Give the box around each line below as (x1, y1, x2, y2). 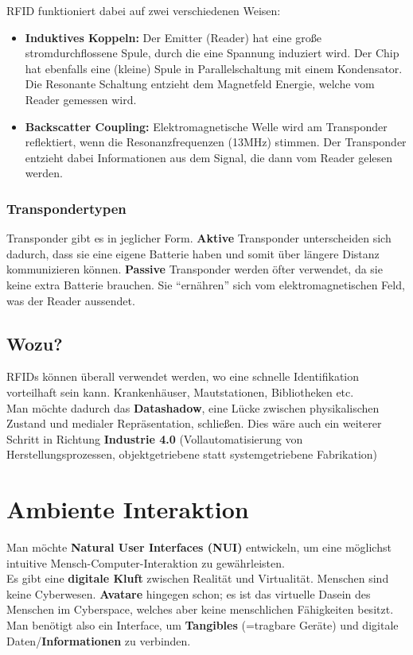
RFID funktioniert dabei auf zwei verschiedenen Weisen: (6, 2, 281, 18)
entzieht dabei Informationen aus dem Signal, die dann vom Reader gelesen (25, 149, 393, 165)
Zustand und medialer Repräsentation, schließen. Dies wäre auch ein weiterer (6, 415, 382, 432)
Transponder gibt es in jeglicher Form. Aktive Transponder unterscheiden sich (6, 230, 392, 246)
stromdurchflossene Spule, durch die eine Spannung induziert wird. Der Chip (25, 45, 399, 61)
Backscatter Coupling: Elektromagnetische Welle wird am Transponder (25, 118, 388, 134)
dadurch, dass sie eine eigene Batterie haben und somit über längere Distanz (6, 245, 380, 262)
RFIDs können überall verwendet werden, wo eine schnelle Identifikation (6, 368, 360, 385)
